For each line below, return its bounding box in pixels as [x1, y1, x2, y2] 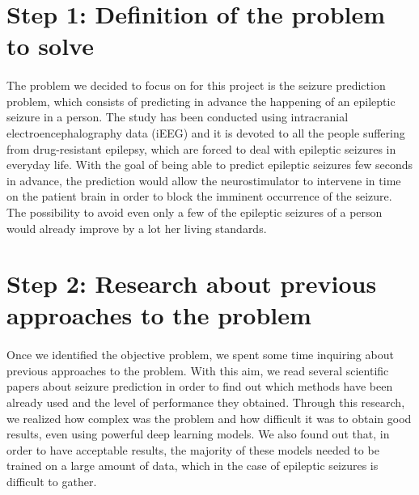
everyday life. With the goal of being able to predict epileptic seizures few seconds [6, 156, 413, 173]
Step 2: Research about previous [6, 267, 377, 300]
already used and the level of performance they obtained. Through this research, [6, 394, 405, 411]
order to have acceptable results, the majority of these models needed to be [6, 441, 379, 458]
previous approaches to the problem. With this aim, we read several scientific [6, 362, 389, 379]
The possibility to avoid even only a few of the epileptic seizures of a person [6, 203, 383, 220]
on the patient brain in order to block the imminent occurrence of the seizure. [6, 188, 392, 205]
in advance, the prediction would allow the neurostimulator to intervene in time [6, 171, 401, 188]
